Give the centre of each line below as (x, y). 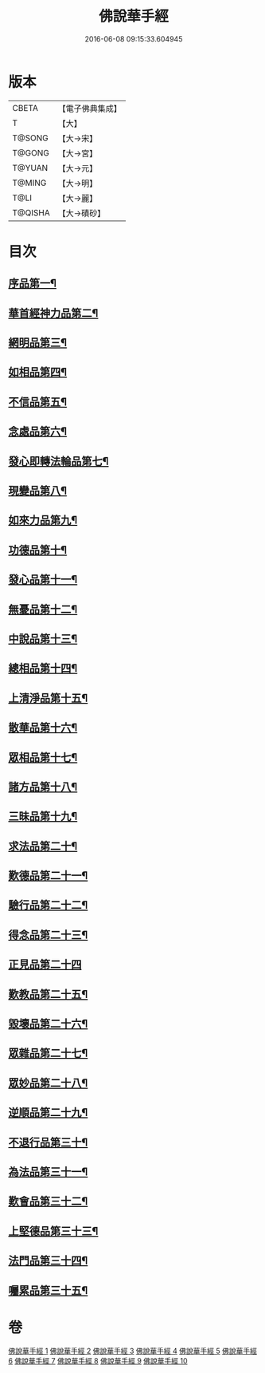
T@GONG (31, 152)
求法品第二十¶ (43, 846)
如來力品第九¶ (43, 521)
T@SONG (31, 138)
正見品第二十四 (45, 965)
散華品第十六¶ (43, 728)
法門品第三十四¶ (48, 1261)
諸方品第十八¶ (43, 787)
